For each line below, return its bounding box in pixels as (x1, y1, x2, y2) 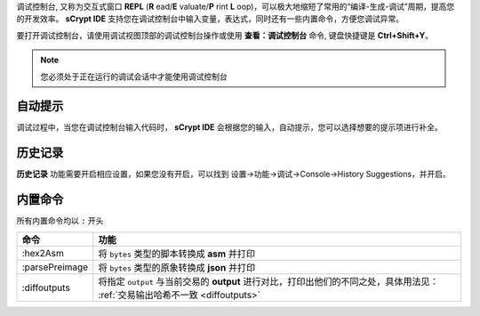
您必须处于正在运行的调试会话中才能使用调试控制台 (40, 71, 228, 82)
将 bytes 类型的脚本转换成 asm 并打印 (98, 247, 255, 260)
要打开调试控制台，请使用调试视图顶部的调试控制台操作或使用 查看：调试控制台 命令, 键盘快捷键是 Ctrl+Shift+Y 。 (16, 29, 433, 40)
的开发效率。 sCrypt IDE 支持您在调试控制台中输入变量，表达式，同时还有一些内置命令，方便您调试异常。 (16, 13, 404, 24)
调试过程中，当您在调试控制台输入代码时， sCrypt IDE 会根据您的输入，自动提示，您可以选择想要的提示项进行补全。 (16, 122, 444, 133)
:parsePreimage (21, 261, 89, 273)
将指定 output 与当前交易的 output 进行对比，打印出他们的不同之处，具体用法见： (98, 275, 439, 288)
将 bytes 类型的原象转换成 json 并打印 (98, 261, 256, 273)
